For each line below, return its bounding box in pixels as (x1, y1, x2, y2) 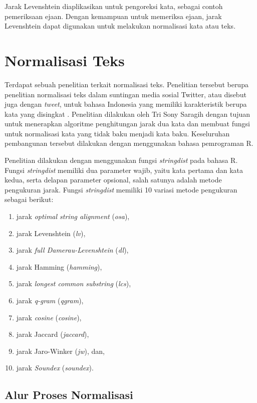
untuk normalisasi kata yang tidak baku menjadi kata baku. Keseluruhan (5, 128, 230, 138)
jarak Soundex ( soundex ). (16, 362, 94, 373)
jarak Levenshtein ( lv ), (16, 228, 86, 238)
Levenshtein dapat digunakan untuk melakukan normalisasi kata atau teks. (5, 21, 236, 31)
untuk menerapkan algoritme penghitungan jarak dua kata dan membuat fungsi (5, 118, 250, 129)
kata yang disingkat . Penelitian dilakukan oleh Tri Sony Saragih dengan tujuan (5, 108, 250, 119)
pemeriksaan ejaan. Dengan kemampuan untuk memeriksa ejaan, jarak (5, 11, 222, 21)
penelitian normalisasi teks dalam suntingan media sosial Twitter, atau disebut (5, 89, 246, 99)
